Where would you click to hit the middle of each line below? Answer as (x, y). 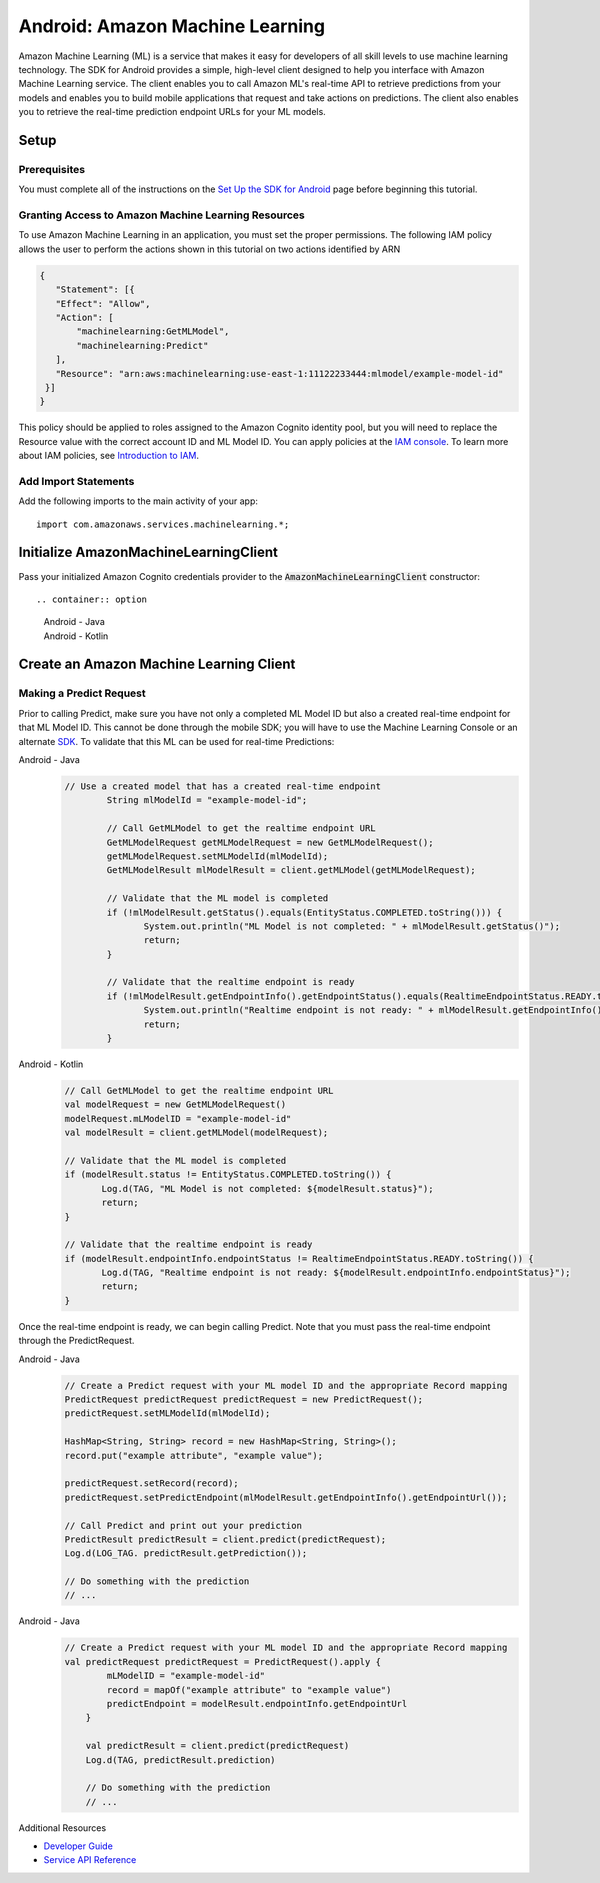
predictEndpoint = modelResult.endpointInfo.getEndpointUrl (257, 1703)
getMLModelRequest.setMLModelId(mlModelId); (217, 856)
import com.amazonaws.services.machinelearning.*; (163, 524)
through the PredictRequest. (76, 1341)
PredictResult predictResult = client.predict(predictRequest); (225, 1539)
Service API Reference (90, 1860)
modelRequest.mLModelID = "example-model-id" (178, 1118)
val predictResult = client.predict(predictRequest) (217, 1746)
